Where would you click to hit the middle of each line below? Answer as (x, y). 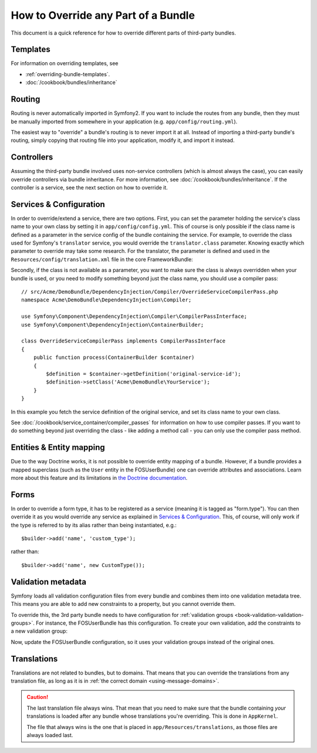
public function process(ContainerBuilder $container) (114, 357)
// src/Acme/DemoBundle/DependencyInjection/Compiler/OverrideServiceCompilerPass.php (150, 292)
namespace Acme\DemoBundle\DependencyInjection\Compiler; (107, 300)
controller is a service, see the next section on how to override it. (90, 187)
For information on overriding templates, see (65, 63)
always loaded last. (50, 735)
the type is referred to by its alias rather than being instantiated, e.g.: (94, 525)
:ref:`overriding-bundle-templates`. (68, 74)
